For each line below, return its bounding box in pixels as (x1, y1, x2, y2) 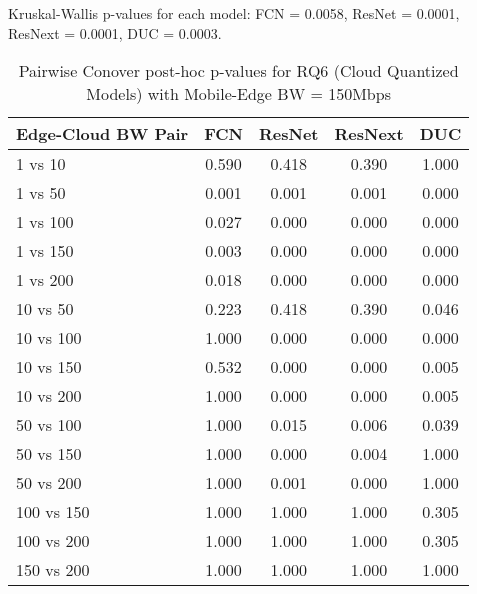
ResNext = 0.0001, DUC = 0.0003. (8, 22, 222, 43)
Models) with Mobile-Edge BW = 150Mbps (86, 82, 391, 106)
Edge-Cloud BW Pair (16, 122, 189, 146)
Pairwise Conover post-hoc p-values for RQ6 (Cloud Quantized (18, 59, 459, 83)
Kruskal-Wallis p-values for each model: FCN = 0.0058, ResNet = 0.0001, (8, 3, 460, 23)
